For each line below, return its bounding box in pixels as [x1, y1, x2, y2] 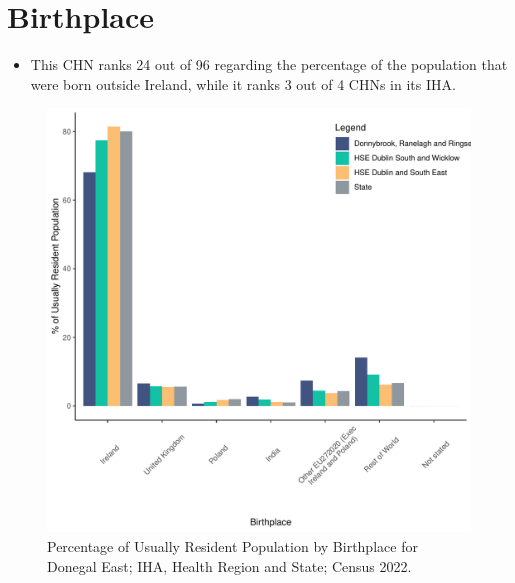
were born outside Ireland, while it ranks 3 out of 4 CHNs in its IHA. [30, 73, 456, 94]
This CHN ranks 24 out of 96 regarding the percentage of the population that [30, 54, 508, 75]
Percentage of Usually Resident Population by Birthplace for [47, 535, 418, 556]
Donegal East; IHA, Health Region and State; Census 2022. [47, 555, 412, 576]
